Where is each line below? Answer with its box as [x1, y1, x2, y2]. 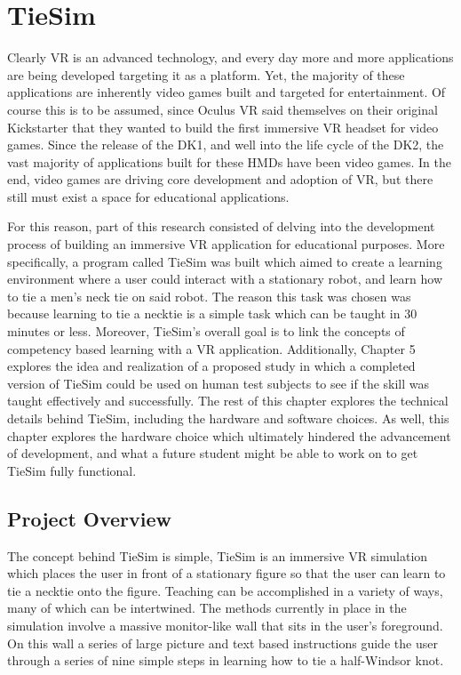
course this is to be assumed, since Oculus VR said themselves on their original [7, 100, 438, 118]
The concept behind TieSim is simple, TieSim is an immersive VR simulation [7, 546, 428, 565]
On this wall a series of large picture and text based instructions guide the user [7, 633, 438, 652]
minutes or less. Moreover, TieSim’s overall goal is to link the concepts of [7, 322, 405, 341]
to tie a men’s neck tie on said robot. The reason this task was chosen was [7, 286, 411, 305]
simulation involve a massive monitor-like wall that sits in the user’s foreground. [7, 615, 443, 634]
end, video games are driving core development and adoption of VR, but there [7, 170, 433, 189]
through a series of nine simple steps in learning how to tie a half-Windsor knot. [7, 651, 444, 670]
